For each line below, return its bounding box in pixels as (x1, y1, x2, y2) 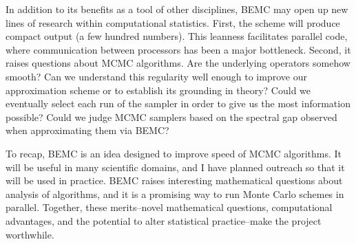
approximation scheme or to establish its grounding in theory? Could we (6, 82, 311, 97)
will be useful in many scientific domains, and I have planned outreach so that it (6, 159, 345, 174)
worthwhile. (6, 227, 54, 241)
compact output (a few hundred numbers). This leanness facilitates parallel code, (6, 29, 348, 43)
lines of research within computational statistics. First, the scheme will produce (6, 15, 340, 30)
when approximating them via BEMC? (6, 123, 169, 137)
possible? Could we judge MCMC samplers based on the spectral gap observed (6, 109, 337, 124)
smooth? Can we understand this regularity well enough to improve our (6, 69, 307, 83)
